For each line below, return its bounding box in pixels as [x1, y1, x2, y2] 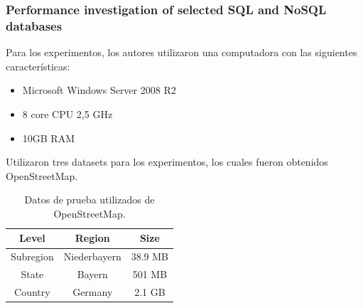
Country [14, 285, 50, 299]
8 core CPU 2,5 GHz [22, 106, 113, 121]
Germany [72, 285, 113, 299]
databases [6, 16, 63, 34]
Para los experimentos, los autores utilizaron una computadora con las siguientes [6, 45, 357, 60]
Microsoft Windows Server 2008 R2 [22, 83, 176, 97]
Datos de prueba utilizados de [24, 192, 155, 207]
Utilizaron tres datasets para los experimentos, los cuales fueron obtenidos [6, 154, 328, 169]
